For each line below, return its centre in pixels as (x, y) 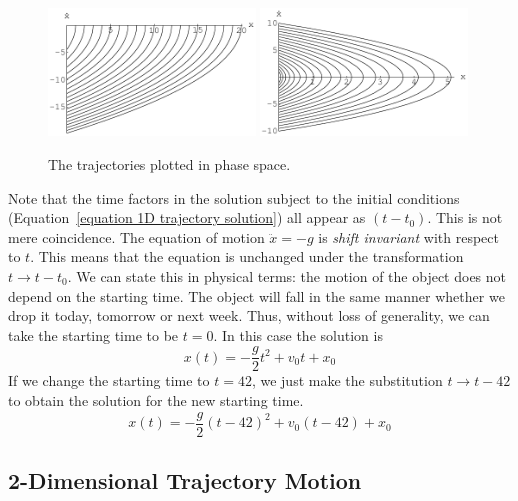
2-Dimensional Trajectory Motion (185, 480)
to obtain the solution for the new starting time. (156, 400)
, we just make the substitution (347, 380)
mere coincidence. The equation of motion (136, 236)
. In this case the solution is (298, 334)
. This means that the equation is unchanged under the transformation (247, 256)
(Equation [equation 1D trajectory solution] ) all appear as (187, 217)
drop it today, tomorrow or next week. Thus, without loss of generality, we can (249, 315)
